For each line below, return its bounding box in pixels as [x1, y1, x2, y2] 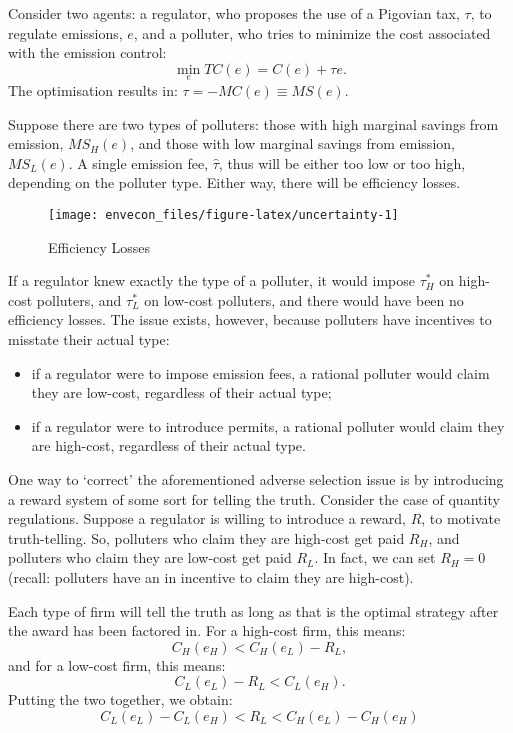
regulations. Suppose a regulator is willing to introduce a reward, [8, 508, 406, 529]
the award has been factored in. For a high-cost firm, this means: [8, 620, 406, 641]
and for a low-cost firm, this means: [8, 654, 226, 675]
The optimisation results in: [8, 80, 178, 100]
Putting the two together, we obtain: [8, 689, 233, 710]
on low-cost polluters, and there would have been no [144, 289, 464, 310]
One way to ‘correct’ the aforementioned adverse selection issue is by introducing [8, 468, 504, 489]
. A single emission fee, [68, 152, 209, 173]
